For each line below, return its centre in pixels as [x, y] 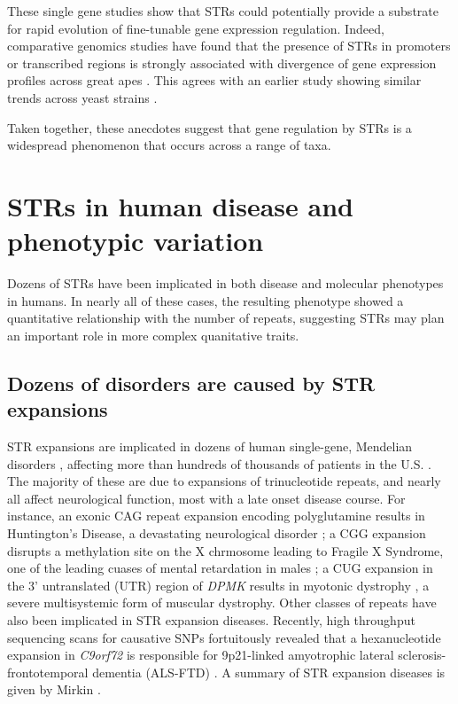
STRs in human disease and [180, 205]
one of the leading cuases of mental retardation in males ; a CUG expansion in [220, 568]
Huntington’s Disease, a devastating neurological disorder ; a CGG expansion [217, 533]
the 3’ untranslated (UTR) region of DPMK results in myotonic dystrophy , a [218, 585]
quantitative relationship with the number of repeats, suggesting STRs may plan [226, 318]
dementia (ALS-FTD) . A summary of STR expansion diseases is [269, 672]
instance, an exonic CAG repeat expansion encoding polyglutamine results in [216, 516]
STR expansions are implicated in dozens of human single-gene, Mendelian [210, 446]
